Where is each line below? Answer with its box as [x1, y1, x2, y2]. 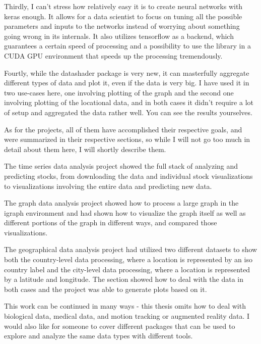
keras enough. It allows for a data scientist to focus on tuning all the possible [4, 11, 242, 21]
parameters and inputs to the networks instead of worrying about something [4, 21, 240, 31]
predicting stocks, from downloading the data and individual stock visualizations [4, 170, 253, 181]
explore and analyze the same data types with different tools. [4, 330, 193, 341]
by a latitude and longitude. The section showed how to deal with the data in [4, 274, 243, 284]
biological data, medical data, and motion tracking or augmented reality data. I [4, 311, 250, 321]
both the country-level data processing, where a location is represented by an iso [4, 254, 252, 265]
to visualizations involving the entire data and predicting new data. [4, 180, 212, 191]
